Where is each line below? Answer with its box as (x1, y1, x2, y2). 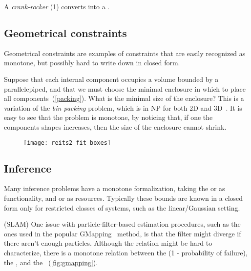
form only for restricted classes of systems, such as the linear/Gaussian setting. (4, 202, 240, 213)
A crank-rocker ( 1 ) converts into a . (4, 1, 110, 11)
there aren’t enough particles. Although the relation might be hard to (4, 238, 212, 248)
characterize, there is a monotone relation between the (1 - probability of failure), (4, 247, 248, 257)
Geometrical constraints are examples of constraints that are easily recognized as (4, 48, 246, 58)
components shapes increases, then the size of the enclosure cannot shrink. (4, 121, 227, 132)
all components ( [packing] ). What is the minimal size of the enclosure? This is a (4, 93, 244, 103)
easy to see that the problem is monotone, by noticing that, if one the (4, 112, 213, 122)
